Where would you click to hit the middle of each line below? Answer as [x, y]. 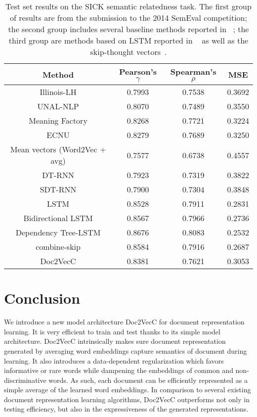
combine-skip [58, 247]
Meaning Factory [58, 120]
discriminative [25, 380]
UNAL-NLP [58, 106]
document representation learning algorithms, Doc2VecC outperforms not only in [127, 399]
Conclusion [42, 298]
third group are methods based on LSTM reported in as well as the [128, 40]
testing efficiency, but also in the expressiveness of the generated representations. [126, 409]
